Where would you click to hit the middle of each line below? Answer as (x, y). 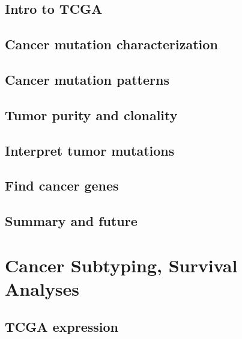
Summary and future (71, 221)
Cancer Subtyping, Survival (121, 265)
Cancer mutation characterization (111, 44)
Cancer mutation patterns (87, 79)
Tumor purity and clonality (91, 115)
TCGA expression (62, 327)
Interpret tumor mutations (90, 150)
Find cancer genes (62, 185)
